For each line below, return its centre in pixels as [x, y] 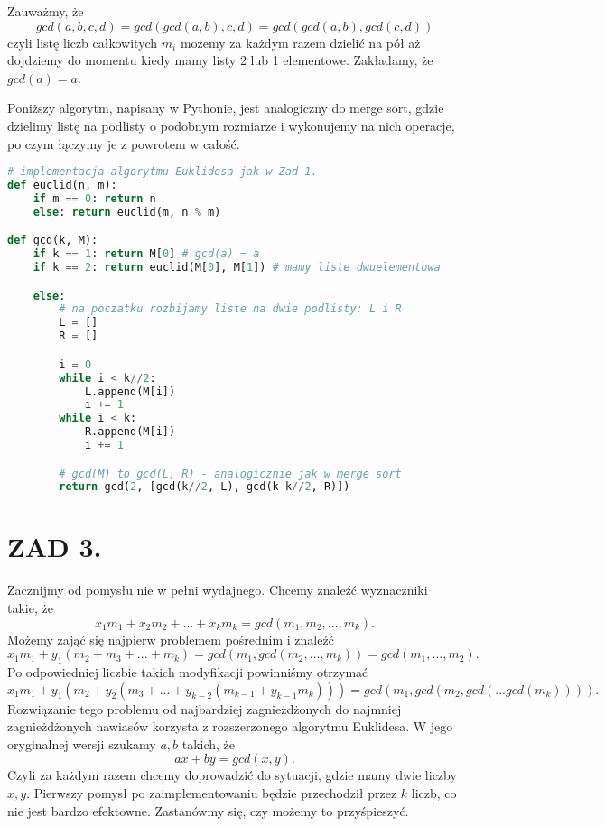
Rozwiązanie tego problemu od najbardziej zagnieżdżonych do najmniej [205, 708]
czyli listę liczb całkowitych [83, 42]
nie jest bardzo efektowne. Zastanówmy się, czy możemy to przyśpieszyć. [208, 810]
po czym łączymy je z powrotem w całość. [124, 143]
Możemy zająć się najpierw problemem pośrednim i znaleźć [171, 639]
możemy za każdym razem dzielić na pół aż [300, 42]
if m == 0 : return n [94, 198]
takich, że [209, 743]
